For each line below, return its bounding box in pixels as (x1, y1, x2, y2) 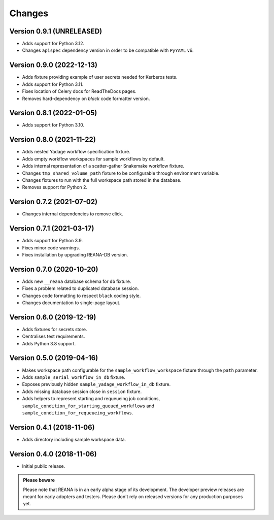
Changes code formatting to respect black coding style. (22, 292, 141, 299)
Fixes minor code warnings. (22, 244, 80, 251)
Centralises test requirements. (22, 333, 85, 340)
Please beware (23, 477, 55, 483)
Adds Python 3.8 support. (22, 340, 76, 346)
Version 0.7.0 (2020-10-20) (9, 265, 98, 274)
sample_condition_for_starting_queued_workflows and (22, 403, 155, 409)
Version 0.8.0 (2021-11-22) (9, 135, 96, 144)
